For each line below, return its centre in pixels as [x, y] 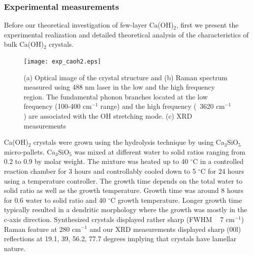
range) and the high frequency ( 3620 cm [163, 106]
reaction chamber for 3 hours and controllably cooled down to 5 [100, 171]
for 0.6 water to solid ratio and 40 [55, 200]
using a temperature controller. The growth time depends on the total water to [123, 180]
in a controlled [222, 161]
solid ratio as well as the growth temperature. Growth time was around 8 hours [124, 190]
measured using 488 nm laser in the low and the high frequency [119, 87]
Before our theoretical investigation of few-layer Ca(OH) [89, 25]
